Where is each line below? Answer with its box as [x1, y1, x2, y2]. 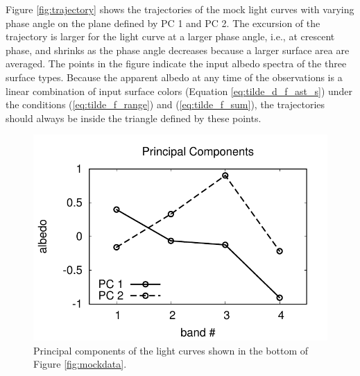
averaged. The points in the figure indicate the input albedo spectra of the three [6, 56, 347, 71]
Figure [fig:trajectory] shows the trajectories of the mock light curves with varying [6, 2, 354, 16]
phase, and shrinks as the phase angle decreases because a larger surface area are [6, 42, 350, 57]
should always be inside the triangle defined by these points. [6, 110, 262, 125]
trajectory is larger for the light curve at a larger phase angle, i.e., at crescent [6, 29, 335, 44]
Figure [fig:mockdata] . [33, 357, 127, 371]
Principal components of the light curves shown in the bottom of [33, 343, 309, 357]
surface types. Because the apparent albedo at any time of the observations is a [6, 69, 343, 84]
